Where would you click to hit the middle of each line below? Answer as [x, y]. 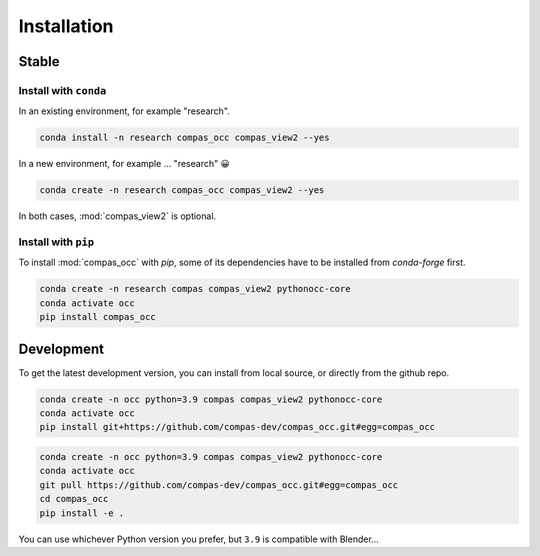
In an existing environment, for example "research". [124, 111]
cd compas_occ [74, 499]
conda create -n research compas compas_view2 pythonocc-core [195, 289]
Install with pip [56, 242]
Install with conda [62, 90]
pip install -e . [82, 513]
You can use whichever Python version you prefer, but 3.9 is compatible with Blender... [198, 539]
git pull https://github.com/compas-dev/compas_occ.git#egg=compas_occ [219, 484]
